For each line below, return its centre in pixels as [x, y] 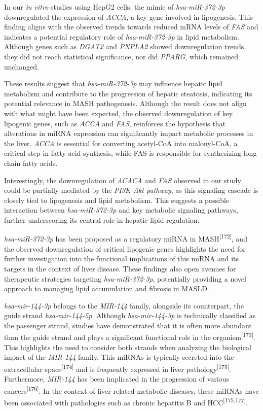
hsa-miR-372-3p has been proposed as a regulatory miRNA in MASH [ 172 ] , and [126, 238]
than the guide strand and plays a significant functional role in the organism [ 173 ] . [130, 336]
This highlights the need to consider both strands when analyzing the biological [128, 347]
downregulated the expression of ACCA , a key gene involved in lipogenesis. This [128, 16]
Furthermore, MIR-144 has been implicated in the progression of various [117, 379]
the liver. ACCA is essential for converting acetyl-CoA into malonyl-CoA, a [121, 143]
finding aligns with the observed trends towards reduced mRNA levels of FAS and [131, 27]
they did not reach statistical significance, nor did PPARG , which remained [121, 56]
